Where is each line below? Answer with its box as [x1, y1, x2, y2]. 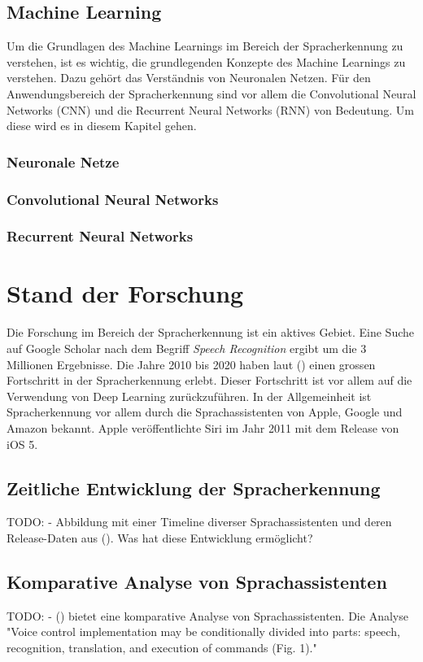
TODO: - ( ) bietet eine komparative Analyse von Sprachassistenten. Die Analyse [7, 607, 408, 624]
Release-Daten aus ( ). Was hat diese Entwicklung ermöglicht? [7, 529, 313, 546]
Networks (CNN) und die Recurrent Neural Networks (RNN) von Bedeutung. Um [7, 101, 415, 118]
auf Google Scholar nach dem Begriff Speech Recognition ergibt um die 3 [7, 340, 367, 357]
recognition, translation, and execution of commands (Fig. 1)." [7, 638, 317, 655]
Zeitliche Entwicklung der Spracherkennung [7, 475, 381, 500]
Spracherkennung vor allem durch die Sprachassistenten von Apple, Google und [7, 403, 403, 420]
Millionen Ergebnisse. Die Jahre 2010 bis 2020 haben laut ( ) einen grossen [7, 355, 376, 372]
